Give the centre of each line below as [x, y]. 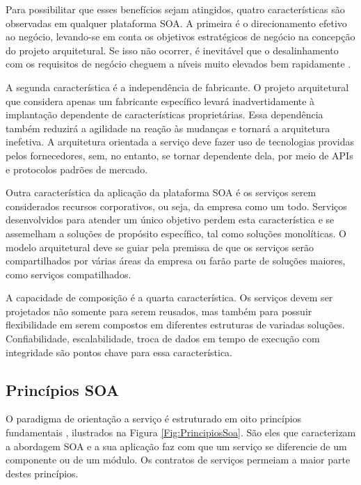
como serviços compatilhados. [69, 274]
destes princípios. [42, 473]
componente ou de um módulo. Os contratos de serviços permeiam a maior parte [178, 460]
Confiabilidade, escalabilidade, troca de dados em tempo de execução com [163, 339]
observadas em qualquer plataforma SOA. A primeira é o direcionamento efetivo [176, 23]
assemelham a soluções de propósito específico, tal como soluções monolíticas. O [176, 233]
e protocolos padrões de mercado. [77, 169]
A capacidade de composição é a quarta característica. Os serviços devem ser [169, 297]
